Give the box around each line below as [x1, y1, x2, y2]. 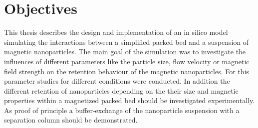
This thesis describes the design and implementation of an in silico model [4, 27, 228, 37]
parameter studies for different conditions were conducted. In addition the [4, 76, 230, 86]
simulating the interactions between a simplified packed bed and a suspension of [4, 36, 249, 47]
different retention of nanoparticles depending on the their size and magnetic [4, 85, 239, 96]
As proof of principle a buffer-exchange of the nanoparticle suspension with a [4, 105, 240, 115]
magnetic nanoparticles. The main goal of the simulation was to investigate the [4, 46, 246, 57]
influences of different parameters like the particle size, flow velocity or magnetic [4, 56, 250, 66]
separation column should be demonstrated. [4, 115, 138, 125]
